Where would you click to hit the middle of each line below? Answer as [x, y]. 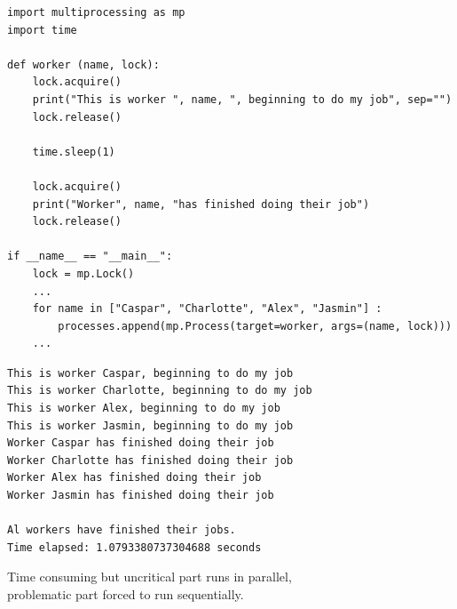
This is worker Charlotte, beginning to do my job [160, 391]
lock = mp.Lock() [83, 273]
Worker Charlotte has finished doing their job [150, 460]
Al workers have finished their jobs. [122, 530]
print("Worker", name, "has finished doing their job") [201, 204]
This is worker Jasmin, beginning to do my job [150, 425]
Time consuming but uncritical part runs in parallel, [150, 577]
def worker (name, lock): [83, 64]
